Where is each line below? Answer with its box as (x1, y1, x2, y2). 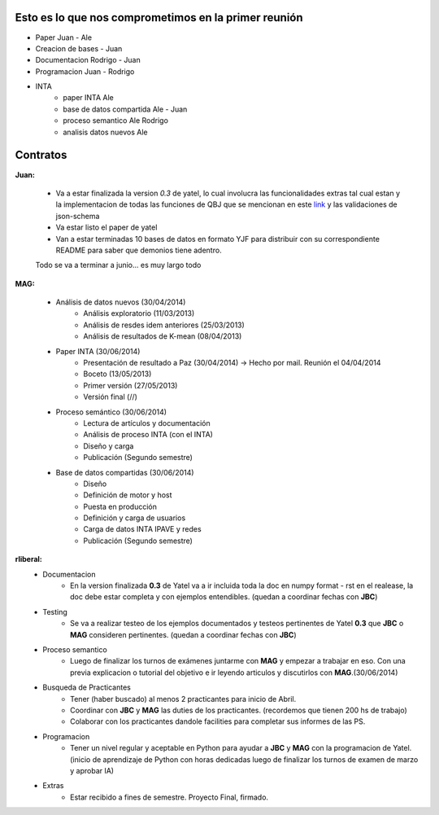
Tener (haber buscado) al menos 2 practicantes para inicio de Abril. (70, 694, 297, 703)
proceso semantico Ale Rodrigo (63, 116, 168, 125)
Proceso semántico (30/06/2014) (55, 407, 167, 417)
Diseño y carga (83, 440, 134, 451)
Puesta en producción (83, 502, 158, 511)
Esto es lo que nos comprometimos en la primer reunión (15, 11, 304, 24)
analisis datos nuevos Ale (63, 127, 148, 137)
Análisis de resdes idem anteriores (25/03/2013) (83, 320, 246, 330)
